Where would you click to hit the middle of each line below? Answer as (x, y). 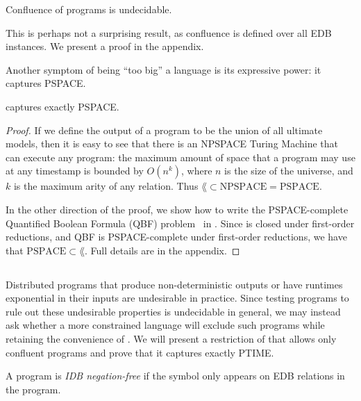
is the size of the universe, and (289, 171)
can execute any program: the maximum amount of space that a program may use (180, 157)
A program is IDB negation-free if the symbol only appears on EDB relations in (175, 376)
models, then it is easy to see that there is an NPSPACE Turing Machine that (172, 144)
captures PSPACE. (46, 83)
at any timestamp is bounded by (75, 171)
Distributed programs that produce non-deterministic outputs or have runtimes (174, 284)
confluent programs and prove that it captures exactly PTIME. (140, 352)
